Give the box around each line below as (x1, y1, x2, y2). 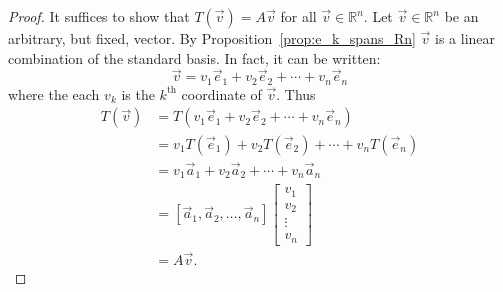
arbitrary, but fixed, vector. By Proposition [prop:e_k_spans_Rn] (8, 28, 416, 48)
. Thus (276, 83, 316, 104)
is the (121, 83, 155, 104)
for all (280, 6, 317, 26)
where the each (8, 83, 100, 104)
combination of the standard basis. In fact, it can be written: (8, 47, 381, 68)
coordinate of (181, 83, 262, 104)
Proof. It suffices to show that (8, 6, 190, 26)
